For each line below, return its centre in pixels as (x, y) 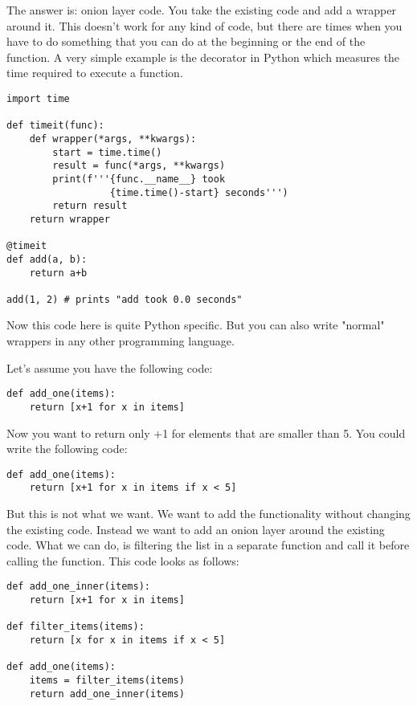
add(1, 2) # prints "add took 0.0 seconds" (125, 299)
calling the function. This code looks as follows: (123, 560)
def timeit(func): (55, 126)
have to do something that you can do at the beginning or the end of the (186, 41)
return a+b (58, 273)
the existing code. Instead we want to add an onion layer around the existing (196, 529)
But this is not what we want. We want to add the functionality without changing (208, 514)
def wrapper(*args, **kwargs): (113, 139)
